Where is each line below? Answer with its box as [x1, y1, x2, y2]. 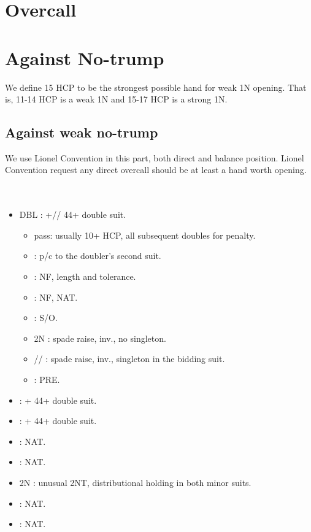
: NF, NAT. [34, 290, 78, 303]
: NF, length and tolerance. [34, 270, 136, 283]
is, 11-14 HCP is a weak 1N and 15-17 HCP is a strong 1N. [5, 93, 228, 106]
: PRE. [34, 373, 60, 386]
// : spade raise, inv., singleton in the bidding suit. [34, 352, 225, 365]
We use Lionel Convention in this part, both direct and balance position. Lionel [5, 151, 304, 164]
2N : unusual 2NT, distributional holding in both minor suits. [19, 476, 251, 488]
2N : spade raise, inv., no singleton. [34, 331, 166, 344]
